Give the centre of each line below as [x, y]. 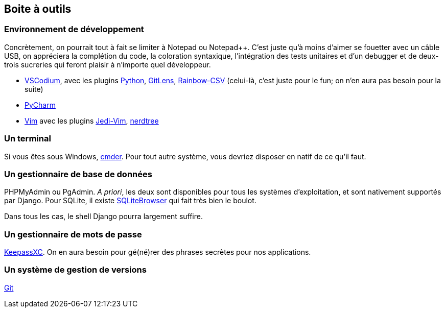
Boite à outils [38, 9]
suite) [34, 89]
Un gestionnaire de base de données [78, 174]
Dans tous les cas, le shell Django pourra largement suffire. [103, 217]
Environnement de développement [74, 29]
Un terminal [28, 139]
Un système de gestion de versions [75, 270]
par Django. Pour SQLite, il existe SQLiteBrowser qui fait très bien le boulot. [130, 201]
